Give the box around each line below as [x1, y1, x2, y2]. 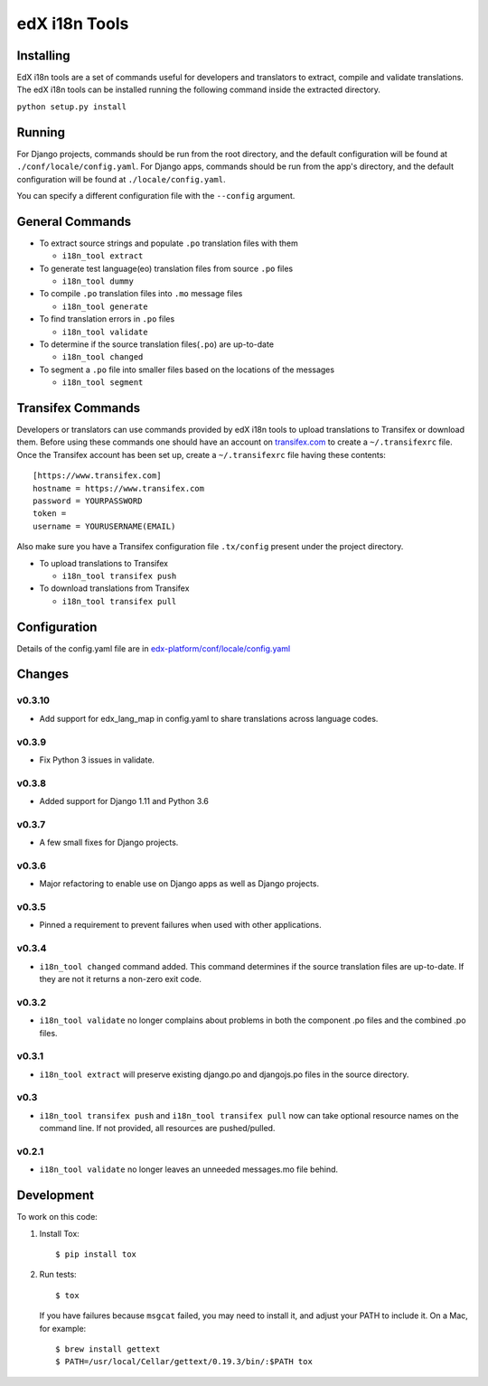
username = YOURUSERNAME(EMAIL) [33, 520, 176, 531]
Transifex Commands [16, 400, 140, 416]
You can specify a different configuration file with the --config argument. [16, 190, 296, 201]
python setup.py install [16, 101, 127, 112]
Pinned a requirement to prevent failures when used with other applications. [39, 920, 322, 931]
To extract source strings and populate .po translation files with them [39, 238, 298, 248]
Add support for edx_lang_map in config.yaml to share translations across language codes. [39, 713, 379, 724]
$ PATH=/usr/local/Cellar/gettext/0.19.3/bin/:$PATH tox [55, 1356, 314, 1367]
